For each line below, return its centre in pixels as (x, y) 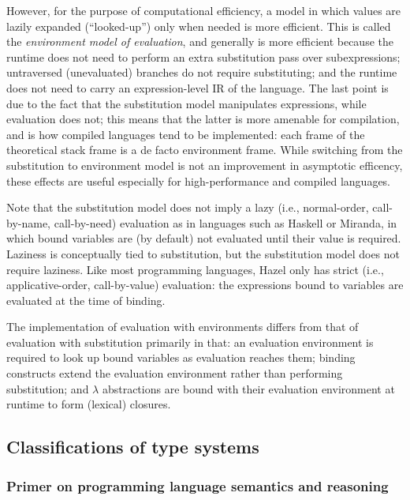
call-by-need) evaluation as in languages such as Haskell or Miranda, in (225, 222)
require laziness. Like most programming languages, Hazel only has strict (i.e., (195, 269)
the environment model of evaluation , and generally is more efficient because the (200, 41)
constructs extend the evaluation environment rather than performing (175, 373)
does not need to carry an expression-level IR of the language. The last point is (198, 87)
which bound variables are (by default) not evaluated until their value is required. (204, 238)
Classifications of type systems (133, 447)
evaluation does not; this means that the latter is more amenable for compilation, (203, 119)
